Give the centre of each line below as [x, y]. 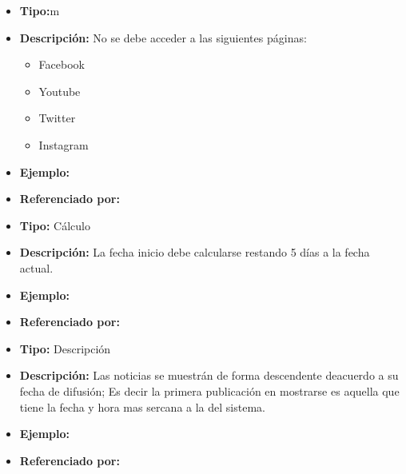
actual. [36, 267]
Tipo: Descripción [65, 348]
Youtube [60, 91]
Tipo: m [40, 10]
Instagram [64, 144]
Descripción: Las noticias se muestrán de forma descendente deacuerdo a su [209, 375]
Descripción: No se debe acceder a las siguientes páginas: [163, 37]
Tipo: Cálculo [55, 225]
